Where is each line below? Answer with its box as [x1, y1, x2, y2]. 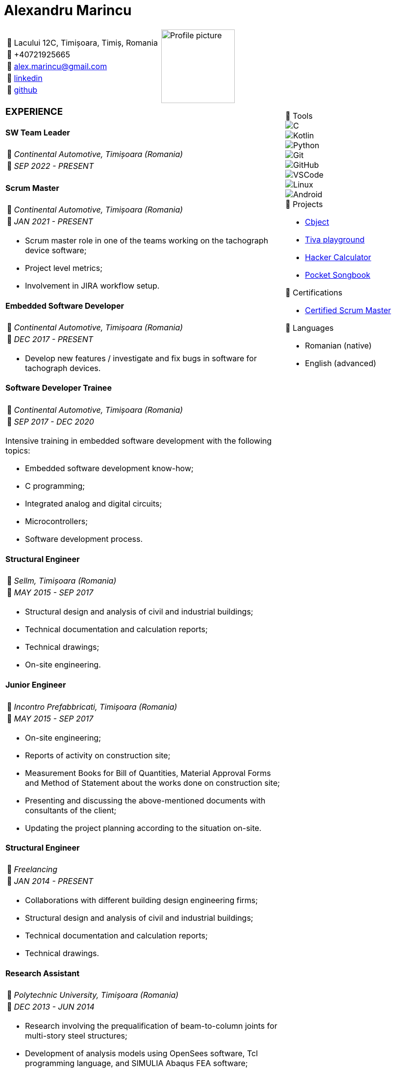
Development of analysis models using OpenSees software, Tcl [25, 1048, 258, 1059]
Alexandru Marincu [4, 2, 132, 19]
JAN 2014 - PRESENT [14, 876, 94, 886]
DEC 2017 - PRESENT [14, 334, 94, 345]
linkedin [14, 73, 43, 83]
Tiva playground [305, 235, 365, 245]
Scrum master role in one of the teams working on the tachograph [25, 235, 269, 245]
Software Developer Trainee [5, 383, 112, 393]
